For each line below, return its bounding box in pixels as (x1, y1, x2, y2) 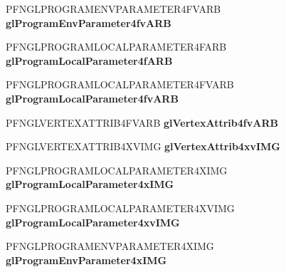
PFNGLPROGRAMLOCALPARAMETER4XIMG (6, 162, 228, 177)
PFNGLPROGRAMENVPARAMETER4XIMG (6, 239, 214, 253)
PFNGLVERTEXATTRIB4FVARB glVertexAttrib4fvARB (6, 115, 278, 130)
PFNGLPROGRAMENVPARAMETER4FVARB (6, 1, 221, 16)
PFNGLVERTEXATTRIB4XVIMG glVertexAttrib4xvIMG (6, 139, 280, 154)
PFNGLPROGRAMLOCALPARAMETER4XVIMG (6, 200, 235, 215)
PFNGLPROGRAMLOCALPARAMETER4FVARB (6, 77, 234, 92)
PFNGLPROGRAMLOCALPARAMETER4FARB (6, 39, 227, 54)
